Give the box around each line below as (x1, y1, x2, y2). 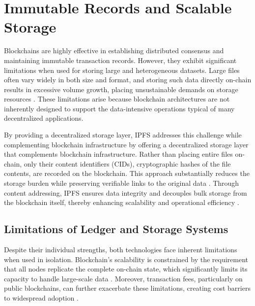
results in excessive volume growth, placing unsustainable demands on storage (4, 84, 238, 94)
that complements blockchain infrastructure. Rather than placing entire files (4, 149, 233, 159)
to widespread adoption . (4, 292, 79, 303)
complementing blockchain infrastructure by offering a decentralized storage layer (4, 139, 249, 149)
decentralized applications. (4, 113, 84, 123)
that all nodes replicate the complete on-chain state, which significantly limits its (4, 264, 248, 274)
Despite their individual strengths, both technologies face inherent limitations (4, 244, 237, 255)
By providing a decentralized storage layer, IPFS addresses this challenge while (4, 130, 242, 140)
